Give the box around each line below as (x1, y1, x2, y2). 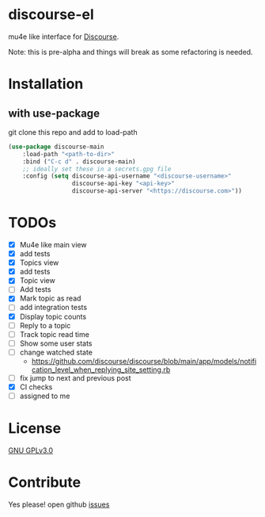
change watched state (19, 347, 93, 357)
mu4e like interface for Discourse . (8, 32, 119, 41)
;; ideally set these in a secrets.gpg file (22, 165, 172, 173)
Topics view (19, 258, 59, 267)
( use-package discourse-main (8, 143, 104, 151)
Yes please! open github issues (8, 500, 110, 509)
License (8, 419, 62, 438)
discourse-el (8, 6, 95, 24)
